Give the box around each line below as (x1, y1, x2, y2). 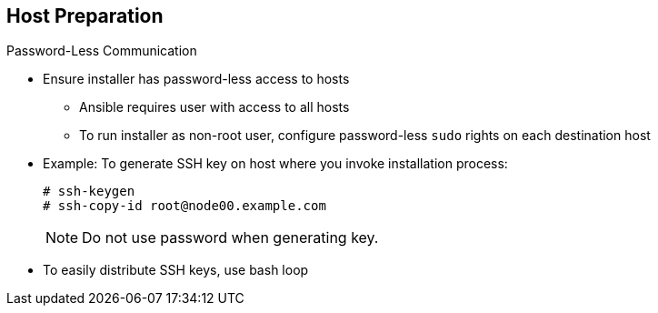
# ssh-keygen (43, 184, 135, 199)
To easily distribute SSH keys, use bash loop (43, 262, 309, 278)
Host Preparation (6, 5, 164, 27)
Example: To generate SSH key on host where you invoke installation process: (43, 156, 508, 172)
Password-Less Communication (6, 43, 197, 59)
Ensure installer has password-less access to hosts (43, 71, 350, 87)
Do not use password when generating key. (82, 228, 379, 247)
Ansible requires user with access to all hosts (79, 99, 350, 116)
